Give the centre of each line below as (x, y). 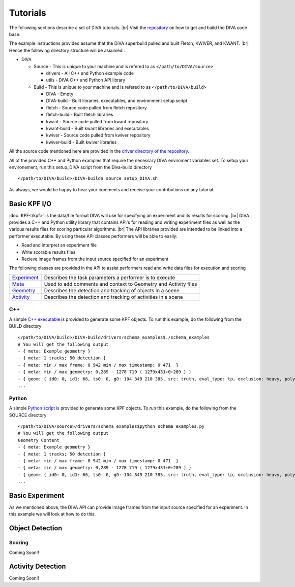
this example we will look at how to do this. (52, 514)
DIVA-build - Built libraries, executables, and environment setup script (117, 101)
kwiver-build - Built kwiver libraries (81, 142)
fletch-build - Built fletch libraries (79, 115)
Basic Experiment (37, 495)
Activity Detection (38, 567)
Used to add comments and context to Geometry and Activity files (121, 284)
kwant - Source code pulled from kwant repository (97, 121)
